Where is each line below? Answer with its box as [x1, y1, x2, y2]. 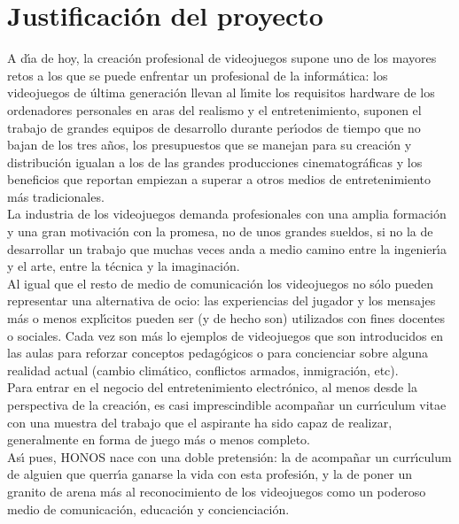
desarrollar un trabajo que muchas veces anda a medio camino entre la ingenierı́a [7, 239, 447, 258]
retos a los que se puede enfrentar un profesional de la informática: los [7, 65, 388, 84]
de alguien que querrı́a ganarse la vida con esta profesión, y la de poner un [7, 465, 413, 483]
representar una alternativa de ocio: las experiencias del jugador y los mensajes [7, 291, 436, 310]
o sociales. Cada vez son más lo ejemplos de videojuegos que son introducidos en [7, 326, 444, 344]
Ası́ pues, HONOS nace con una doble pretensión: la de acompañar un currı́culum [7, 447, 452, 466]
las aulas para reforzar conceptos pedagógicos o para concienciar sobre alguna [7, 343, 429, 362]
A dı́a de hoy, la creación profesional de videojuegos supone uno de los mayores [7, 49, 437, 67]
